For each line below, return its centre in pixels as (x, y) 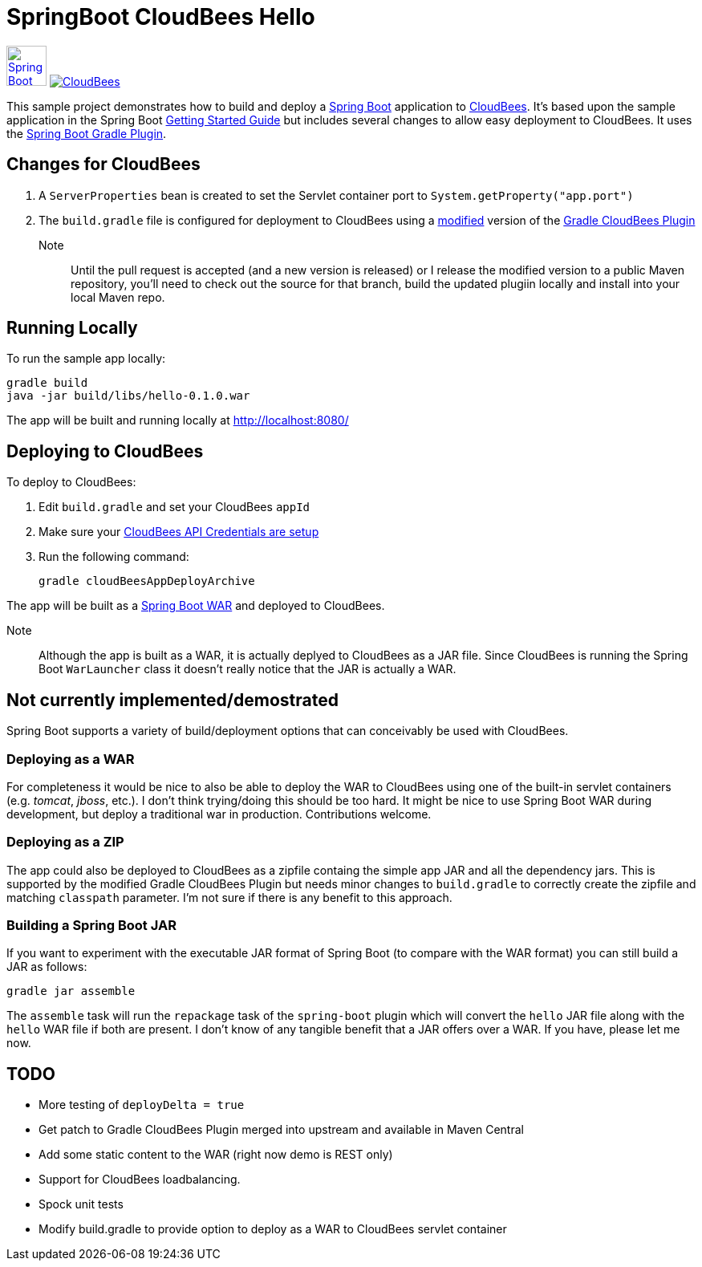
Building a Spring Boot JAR (91, 925)
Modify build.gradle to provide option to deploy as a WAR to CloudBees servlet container (273, 1229)
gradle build (47, 383)
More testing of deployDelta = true (142, 1105)
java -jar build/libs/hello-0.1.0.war (128, 396)
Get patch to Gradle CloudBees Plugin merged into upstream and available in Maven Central (281, 1130)
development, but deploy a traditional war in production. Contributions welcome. (219, 814)
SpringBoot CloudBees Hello (161, 17)
